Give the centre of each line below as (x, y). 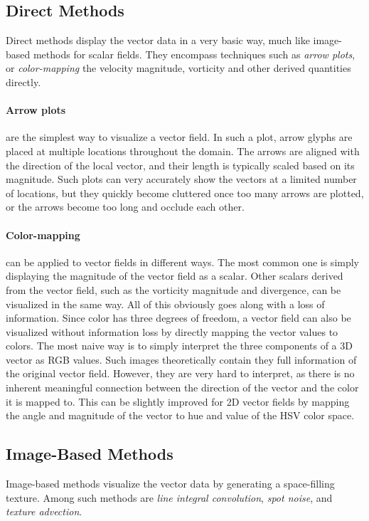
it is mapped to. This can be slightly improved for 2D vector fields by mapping (178, 401)
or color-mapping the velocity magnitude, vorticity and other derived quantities (178, 68)
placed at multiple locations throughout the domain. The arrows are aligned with (183, 151)
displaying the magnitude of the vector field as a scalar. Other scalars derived (175, 276)
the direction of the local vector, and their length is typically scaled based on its (180, 165)
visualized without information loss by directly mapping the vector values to (172, 331)
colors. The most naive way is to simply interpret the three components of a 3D (179, 346)
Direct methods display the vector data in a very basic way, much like (158, 40)
